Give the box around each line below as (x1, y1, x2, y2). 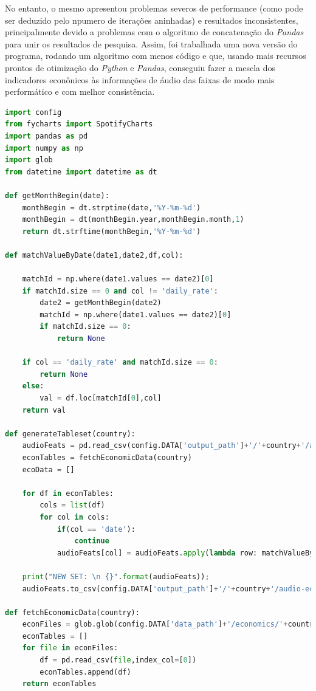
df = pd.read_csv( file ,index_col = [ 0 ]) (39, 656, 197, 665)
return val (22, 405, 66, 414)
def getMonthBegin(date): (5, 191, 109, 200)
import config (5, 108, 62, 117)
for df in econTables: (22, 489, 114, 498)
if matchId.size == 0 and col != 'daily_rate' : (22, 286, 218, 295)
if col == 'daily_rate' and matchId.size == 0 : (22, 358, 218, 367)
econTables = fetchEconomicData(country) (22, 453, 192, 462)
